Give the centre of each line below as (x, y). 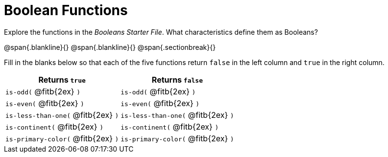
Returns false (177, 79)
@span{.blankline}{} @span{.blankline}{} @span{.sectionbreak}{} (110, 47)
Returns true (62, 79)
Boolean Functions (66, 10)
